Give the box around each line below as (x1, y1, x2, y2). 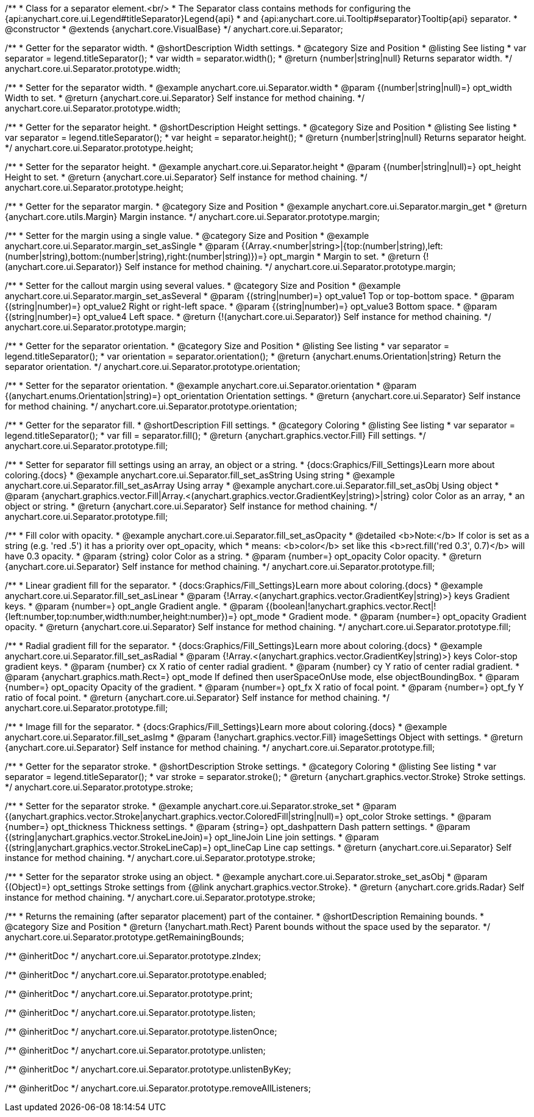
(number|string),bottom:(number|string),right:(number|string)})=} (5, 251, 267, 261)
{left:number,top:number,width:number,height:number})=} (5, 611, 238, 622)
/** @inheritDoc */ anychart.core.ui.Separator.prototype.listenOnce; (5, 1026, 277, 1037)
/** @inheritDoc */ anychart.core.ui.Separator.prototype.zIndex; (5, 951, 262, 961)
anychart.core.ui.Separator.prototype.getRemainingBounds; (5, 932, 244, 942)
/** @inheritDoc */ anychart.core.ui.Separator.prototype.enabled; (5, 970, 267, 980)
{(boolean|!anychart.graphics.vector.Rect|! (266, 601, 436, 611)
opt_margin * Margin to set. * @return (269, 251, 421, 261)
